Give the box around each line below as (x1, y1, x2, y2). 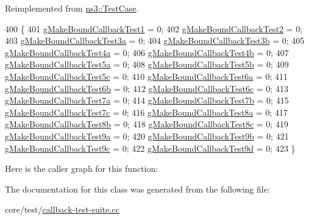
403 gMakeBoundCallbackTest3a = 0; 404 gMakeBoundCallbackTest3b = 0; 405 (5, 34, 305, 47)
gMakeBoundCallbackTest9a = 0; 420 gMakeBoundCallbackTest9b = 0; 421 (5, 129, 289, 142)
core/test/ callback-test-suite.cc (5, 203, 119, 216)
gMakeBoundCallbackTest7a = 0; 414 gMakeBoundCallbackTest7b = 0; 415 (5, 94, 289, 107)
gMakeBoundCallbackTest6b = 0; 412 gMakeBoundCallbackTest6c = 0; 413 (5, 82, 288, 94)
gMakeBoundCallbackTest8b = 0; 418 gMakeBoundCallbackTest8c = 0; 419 (5, 118, 288, 130)
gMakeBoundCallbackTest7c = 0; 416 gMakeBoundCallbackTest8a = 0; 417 (5, 105, 288, 118)
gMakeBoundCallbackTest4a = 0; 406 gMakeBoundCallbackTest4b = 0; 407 (5, 46, 289, 59)
